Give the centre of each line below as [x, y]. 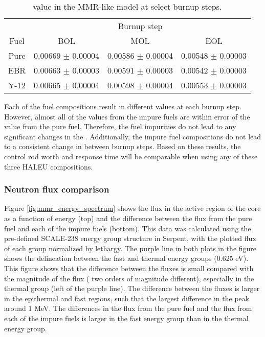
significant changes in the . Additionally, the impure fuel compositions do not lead [133, 136]
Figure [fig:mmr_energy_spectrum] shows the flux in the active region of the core [132, 208]
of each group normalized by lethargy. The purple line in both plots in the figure [130, 248]
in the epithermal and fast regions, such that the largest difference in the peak [127, 298]
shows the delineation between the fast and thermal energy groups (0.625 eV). [126, 258]
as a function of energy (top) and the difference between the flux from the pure [128, 218]
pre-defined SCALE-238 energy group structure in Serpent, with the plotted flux [130, 238]
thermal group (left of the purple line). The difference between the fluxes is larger [132, 288]
